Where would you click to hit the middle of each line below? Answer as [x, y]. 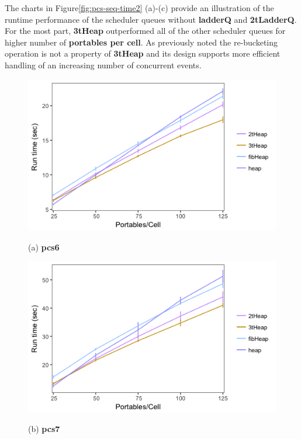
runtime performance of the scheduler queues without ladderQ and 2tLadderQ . [151, 19]
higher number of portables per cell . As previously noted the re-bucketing [141, 42]
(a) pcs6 [44, 247]
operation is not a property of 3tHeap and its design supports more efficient [143, 53]
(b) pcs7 [44, 429]
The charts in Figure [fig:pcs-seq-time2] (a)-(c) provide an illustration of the [139, 8]
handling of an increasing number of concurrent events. [103, 65]
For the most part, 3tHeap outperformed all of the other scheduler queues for [145, 31]
